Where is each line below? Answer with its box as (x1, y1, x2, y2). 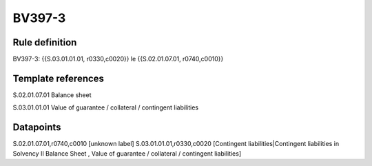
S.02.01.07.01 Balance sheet (12, 90, 92, 99)
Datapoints (12, 121, 61, 134)
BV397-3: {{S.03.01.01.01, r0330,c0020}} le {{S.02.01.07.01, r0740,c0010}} (12, 55, 224, 63)
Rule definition (12, 37, 77, 48)
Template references (12, 72, 105, 84)
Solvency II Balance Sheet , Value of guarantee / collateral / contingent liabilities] (12, 149, 242, 158)
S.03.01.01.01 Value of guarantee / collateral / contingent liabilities (12, 103, 199, 112)
